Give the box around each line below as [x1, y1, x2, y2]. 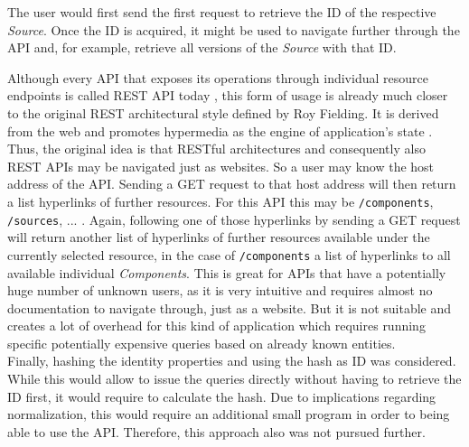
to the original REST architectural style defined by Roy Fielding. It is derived [7, 103, 439, 122]
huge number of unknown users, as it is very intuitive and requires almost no [7, 281, 433, 300]
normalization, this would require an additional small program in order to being [7, 405, 450, 424]
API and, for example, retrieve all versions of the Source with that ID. [7, 38, 397, 57]
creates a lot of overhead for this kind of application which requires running [7, 316, 426, 335]
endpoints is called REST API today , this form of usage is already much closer [7, 86, 448, 105]
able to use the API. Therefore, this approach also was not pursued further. [7, 422, 426, 441]
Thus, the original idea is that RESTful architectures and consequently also [7, 139, 426, 158]
